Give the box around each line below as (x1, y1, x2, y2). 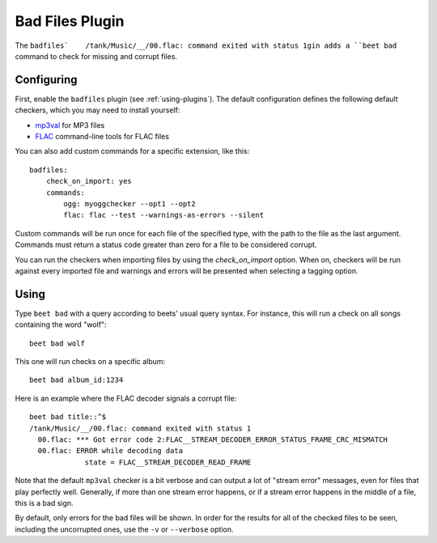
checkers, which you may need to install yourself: (15, 105, 180, 115)
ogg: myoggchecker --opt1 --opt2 (63, 199, 196, 208)
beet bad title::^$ (29, 413, 107, 422)
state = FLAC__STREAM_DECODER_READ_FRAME (84, 457, 252, 467)
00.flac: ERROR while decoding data (37, 446, 184, 456)
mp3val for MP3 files (35, 120, 105, 129)
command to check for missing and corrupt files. (15, 51, 178, 61)
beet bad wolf (29, 338, 85, 348)
